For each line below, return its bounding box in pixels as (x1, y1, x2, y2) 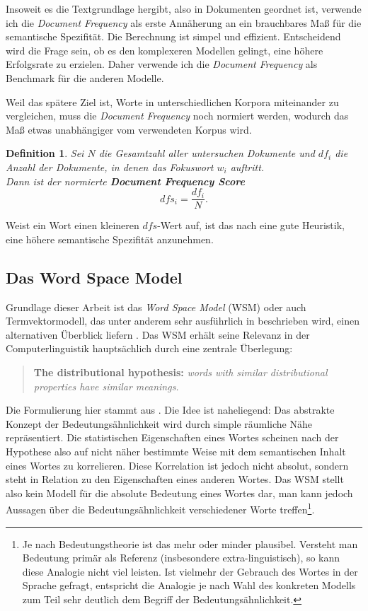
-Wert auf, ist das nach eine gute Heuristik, (157, 218, 345, 233)
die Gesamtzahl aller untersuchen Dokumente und (98, 146, 315, 161)
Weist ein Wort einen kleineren (6, 218, 139, 233)
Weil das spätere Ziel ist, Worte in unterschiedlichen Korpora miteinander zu (6, 94, 339, 109)
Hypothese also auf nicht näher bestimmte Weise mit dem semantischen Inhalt (6, 443, 346, 458)
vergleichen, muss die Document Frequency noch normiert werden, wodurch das (6, 108, 349, 123)
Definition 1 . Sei (6, 146, 84, 161)
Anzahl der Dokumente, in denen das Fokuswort (6, 159, 214, 174)
